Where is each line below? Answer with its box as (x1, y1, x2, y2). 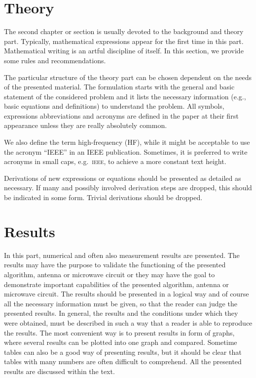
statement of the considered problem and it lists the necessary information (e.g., (4, 91, 246, 101)
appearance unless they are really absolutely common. (4, 120, 167, 130)
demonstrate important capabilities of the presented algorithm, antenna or (4, 279, 229, 289)
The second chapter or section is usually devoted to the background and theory (4, 26, 244, 37)
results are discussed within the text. (4, 366, 115, 376)
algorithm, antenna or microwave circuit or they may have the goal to (4, 269, 215, 279)
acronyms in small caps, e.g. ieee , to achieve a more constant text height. (4, 156, 226, 167)
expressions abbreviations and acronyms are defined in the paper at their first (4, 110, 239, 121)
